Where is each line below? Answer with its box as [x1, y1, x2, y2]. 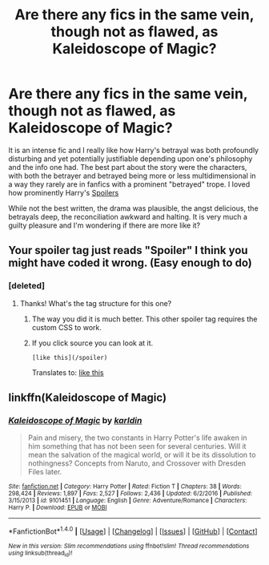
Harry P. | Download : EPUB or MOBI [8, 503, 107, 512]
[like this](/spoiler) [31, 353, 108, 361]
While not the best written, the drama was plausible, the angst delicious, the [8, 203, 259, 213]
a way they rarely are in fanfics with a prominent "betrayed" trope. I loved [8, 179, 251, 189]
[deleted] [8, 280, 46, 292]
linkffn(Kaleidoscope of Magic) [8, 391, 167, 405]
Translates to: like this [31, 367, 104, 377]
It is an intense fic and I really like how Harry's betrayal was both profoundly [8, 145, 259, 155]
